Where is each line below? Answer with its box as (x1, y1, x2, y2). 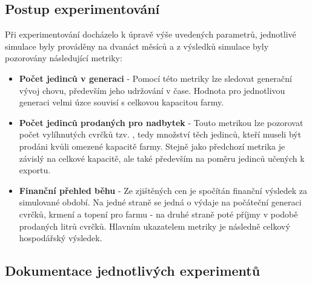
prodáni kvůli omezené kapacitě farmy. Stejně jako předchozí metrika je (19, 139, 285, 152)
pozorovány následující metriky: (5, 52, 122, 64)
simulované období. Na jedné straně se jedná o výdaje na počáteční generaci (19, 196, 302, 208)
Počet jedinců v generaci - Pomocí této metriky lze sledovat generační (19, 72, 292, 84)
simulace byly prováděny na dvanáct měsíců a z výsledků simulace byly (5, 39, 269, 52)
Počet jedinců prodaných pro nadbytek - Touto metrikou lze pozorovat (19, 116, 304, 128)
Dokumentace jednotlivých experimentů (5, 261, 261, 280)
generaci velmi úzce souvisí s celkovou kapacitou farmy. (19, 96, 224, 108)
